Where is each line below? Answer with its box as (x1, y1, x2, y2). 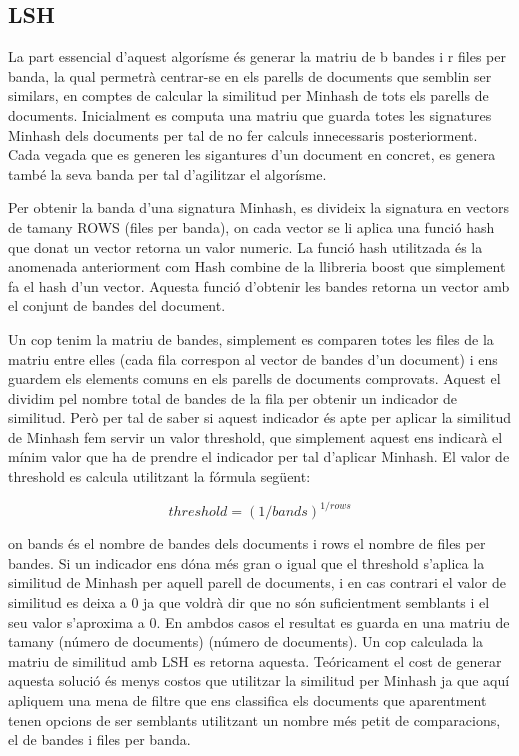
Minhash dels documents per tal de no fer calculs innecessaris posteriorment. (8, 124, 478, 145)
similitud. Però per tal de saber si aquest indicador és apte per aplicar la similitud (8, 407, 511, 428)
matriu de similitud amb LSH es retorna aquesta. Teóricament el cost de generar (8, 650, 502, 671)
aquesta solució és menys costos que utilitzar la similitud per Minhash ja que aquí (8, 670, 510, 691)
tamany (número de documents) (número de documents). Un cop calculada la (8, 631, 484, 652)
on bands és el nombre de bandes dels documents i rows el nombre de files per (8, 533, 486, 554)
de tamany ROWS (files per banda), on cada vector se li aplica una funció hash (8, 216, 495, 237)
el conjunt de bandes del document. (8, 295, 226, 316)
